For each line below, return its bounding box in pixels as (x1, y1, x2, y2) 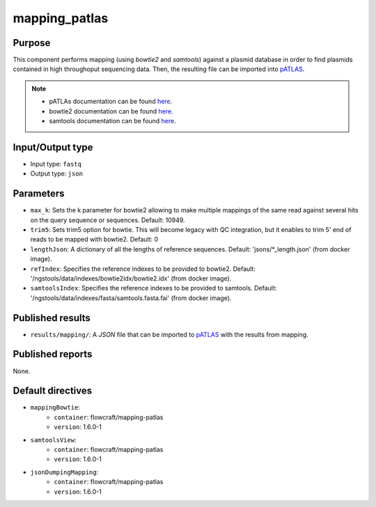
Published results (13, 312, 91, 324)
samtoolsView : (30, 435, 77, 444)
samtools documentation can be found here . (49, 117, 177, 125)
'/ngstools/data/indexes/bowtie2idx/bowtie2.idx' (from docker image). (30, 274, 232, 282)
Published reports (13, 348, 93, 360)
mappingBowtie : (30, 403, 80, 412)
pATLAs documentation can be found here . (49, 97, 173, 106)
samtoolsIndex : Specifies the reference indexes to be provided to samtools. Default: (30, 284, 277, 292)
